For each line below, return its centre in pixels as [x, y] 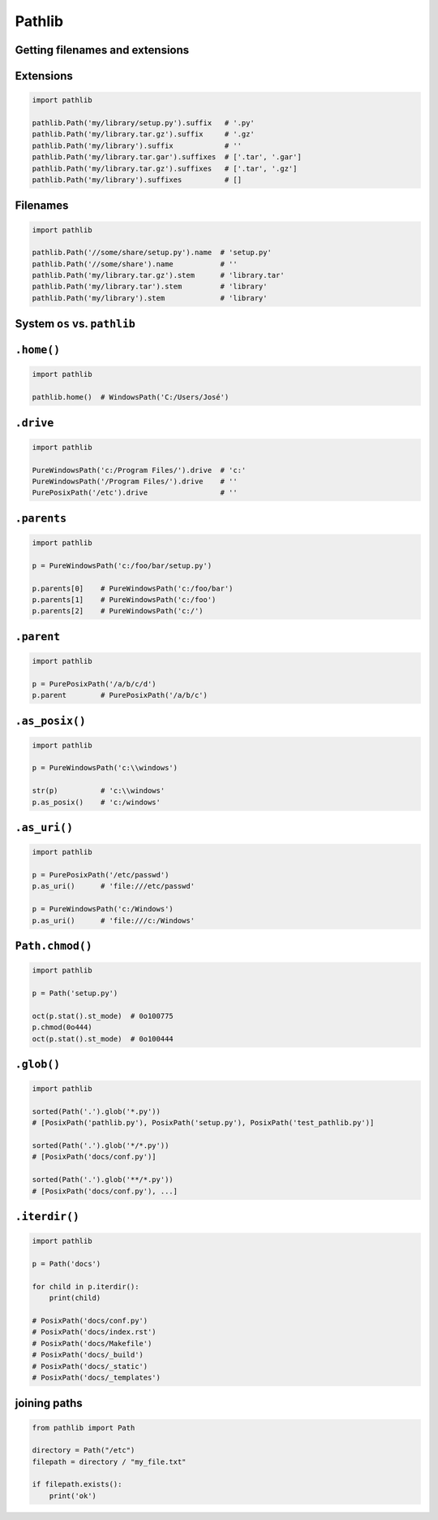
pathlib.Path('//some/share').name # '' [135, 264]
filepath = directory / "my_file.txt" [109, 1462]
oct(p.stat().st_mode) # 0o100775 [103, 1016]
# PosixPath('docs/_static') [90, 1366]
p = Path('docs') [67, 1264]
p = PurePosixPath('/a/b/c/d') [94, 684]
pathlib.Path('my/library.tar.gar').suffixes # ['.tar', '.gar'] [167, 157]
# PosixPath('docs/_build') [88, 1355]
